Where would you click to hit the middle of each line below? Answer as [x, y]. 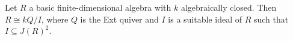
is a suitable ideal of [205, 19]
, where [55, 19]
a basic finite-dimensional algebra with [100, 7]
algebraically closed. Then [229, 7]
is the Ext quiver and [119, 19]
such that [271, 19]
